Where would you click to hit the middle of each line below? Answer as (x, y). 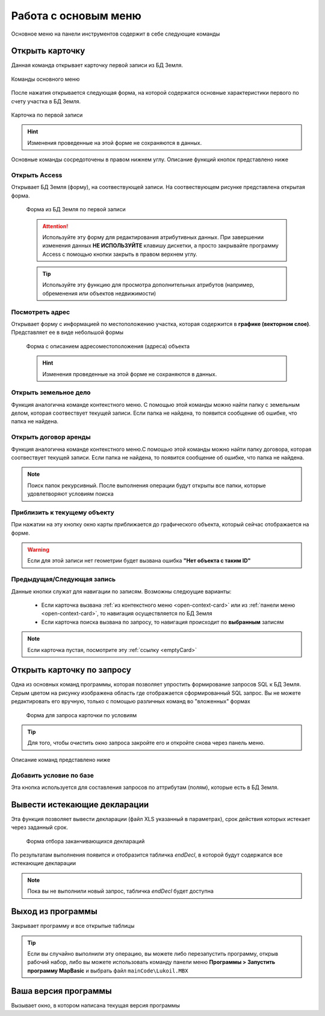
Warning (38, 550)
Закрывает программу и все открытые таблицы (73, 926)
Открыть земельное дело (51, 392)
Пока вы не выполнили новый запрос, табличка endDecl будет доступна (120, 891)
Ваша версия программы (62, 991)
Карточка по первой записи (47, 115)
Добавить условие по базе (53, 775)
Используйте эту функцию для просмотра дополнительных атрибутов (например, (148, 285)
